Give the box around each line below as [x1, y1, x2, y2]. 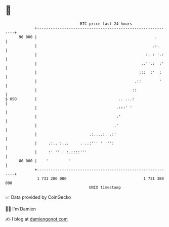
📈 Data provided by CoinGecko [5, 194, 71, 200]
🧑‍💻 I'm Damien [5, 206, 36, 212]
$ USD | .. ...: [5, 96, 135, 102]
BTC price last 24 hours [80, 21, 133, 26]
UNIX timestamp [89, 185, 121, 190]
